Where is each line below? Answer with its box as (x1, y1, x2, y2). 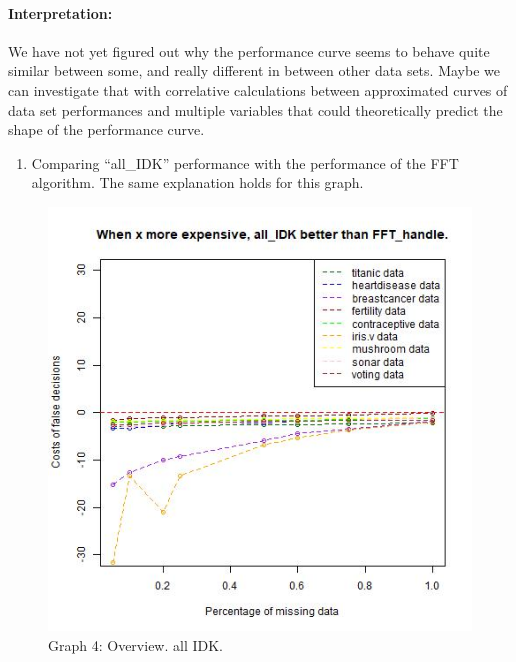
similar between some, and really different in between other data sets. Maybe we (8, 60, 500, 81)
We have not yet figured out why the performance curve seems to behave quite (8, 40, 490, 61)
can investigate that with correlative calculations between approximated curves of (8, 79, 508, 100)
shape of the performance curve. (8, 119, 205, 140)
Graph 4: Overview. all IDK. (48, 634, 223, 655)
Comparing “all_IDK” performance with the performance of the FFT (31, 152, 459, 173)
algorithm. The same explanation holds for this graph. (31, 172, 364, 193)
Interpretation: (8, 2, 113, 23)
